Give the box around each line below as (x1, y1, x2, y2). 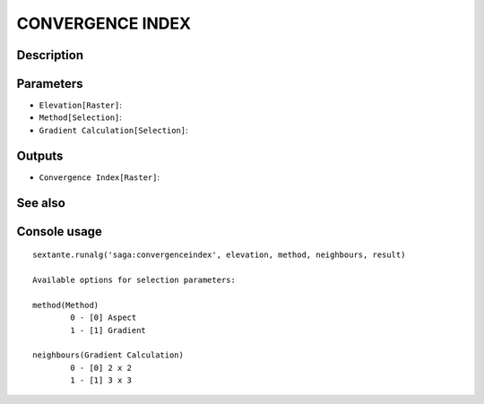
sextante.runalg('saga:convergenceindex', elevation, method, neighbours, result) (32, 250, 406, 260)
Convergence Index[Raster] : (39, 171, 160, 183)
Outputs (16, 148, 64, 163)
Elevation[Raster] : (39, 99, 123, 111)
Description (16, 47, 84, 63)
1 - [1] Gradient (70, 325, 147, 335)
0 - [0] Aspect (70, 313, 137, 322)
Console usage (16, 224, 103, 239)
